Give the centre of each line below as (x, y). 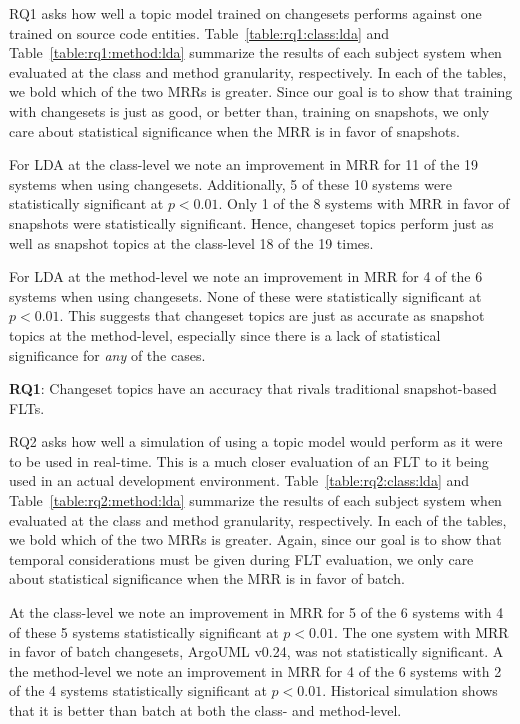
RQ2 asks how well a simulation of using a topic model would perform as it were (256, 441)
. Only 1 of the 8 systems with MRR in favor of (364, 203)
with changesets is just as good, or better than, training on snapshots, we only (249, 110)
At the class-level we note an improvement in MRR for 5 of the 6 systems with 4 (256, 612)
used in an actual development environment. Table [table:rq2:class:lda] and (239, 480)
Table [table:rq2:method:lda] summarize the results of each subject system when (255, 500)
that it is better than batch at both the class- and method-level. (205, 710)
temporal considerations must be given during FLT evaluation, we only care (241, 558)
